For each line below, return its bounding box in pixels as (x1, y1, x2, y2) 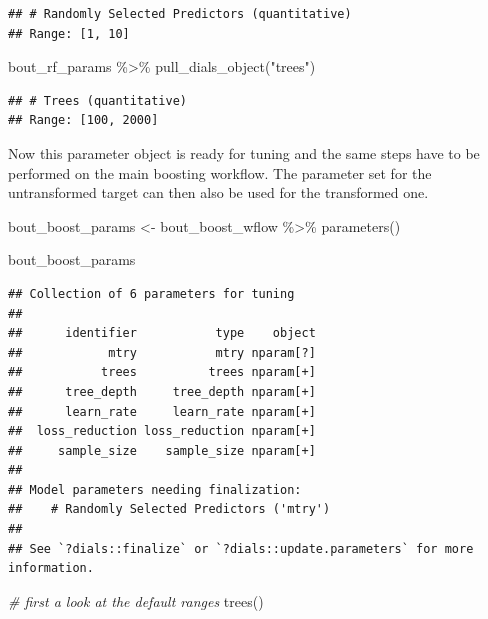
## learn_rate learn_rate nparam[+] (8, 404, 316, 419)
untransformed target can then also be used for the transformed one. (8, 182, 429, 203)
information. (8, 561, 94, 576)
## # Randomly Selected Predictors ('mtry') (8, 502, 331, 517)
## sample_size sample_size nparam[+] (8, 443, 316, 458)
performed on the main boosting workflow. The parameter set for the (8, 162, 432, 183)
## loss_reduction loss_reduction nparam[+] (8, 424, 316, 439)
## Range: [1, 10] (8, 26, 130, 41)
